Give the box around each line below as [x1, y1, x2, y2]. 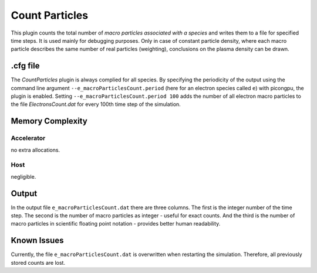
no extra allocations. [11, 146, 60, 153]
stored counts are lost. [11, 259, 66, 266]
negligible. [11, 173, 36, 180]
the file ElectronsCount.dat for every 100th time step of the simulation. [11, 101, 181, 108]
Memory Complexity [11, 116, 87, 126]
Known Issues [11, 236, 64, 245]
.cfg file [11, 61, 40, 71]
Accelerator [11, 134, 46, 142]
